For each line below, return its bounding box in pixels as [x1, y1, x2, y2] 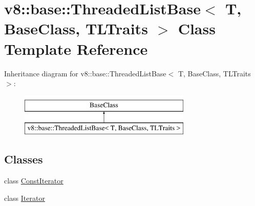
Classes [4, 151, 43, 167]
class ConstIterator [4, 175, 63, 186]
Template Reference [4, 38, 148, 59]
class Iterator [4, 192, 45, 203]
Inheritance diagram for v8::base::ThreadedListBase [4, 68, 166, 78]
